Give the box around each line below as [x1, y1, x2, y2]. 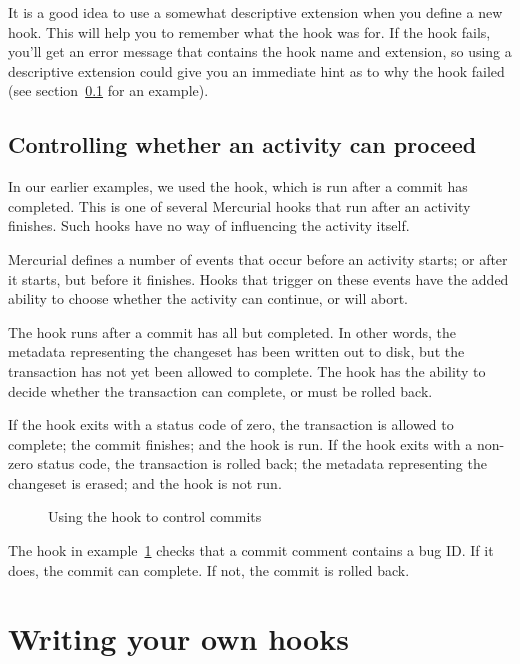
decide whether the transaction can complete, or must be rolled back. [8, 380, 433, 401]
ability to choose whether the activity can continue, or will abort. [8, 288, 408, 309]
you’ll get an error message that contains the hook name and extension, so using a [8, 41, 512, 62]
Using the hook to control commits [48, 506, 262, 527]
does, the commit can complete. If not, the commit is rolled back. [8, 559, 410, 580]
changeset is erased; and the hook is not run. [8, 472, 282, 493]
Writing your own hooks [8, 618, 349, 659]
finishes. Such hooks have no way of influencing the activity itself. [8, 215, 410, 236]
